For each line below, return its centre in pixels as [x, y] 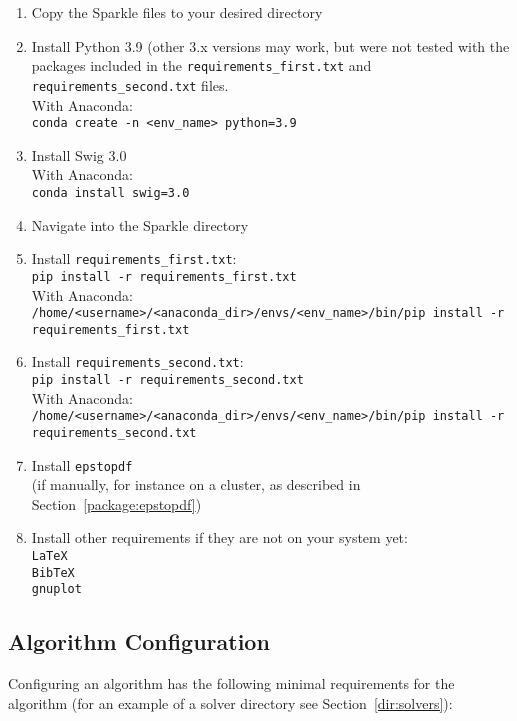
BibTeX [53, 572]
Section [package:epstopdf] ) [116, 503]
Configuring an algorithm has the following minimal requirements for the [231, 683]
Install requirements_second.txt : [137, 361]
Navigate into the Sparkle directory [140, 224]
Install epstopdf [82, 464]
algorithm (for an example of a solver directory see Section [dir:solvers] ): [230, 702]
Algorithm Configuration [139, 641]
